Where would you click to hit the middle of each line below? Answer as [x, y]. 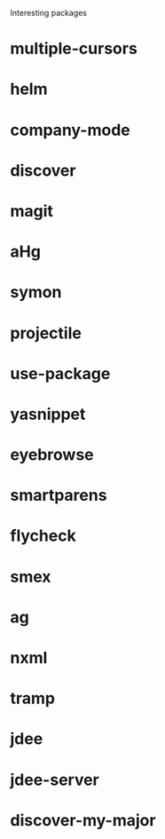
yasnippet [48, 414]
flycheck [43, 536]
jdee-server [55, 780]
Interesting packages [49, 13]
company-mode [71, 130]
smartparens [59, 495]
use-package [60, 373]
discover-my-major [83, 820]
